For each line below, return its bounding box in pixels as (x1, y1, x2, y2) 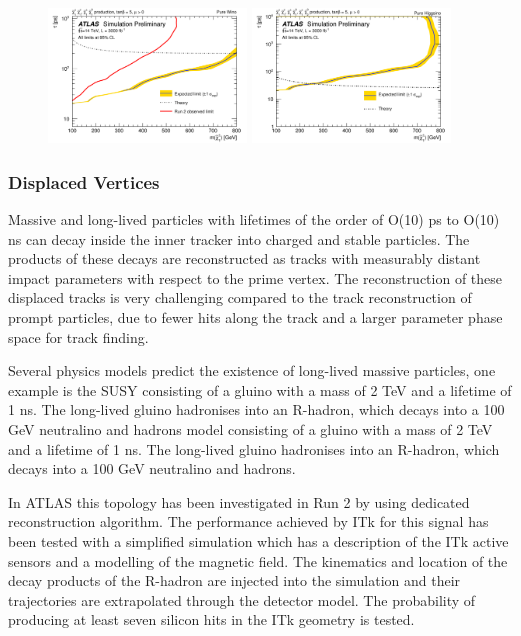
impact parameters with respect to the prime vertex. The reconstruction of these (8, 267, 503, 288)
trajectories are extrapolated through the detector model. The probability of (8, 589, 476, 610)
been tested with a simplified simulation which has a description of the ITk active (8, 530, 509, 551)
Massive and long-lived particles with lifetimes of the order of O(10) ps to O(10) (8, 209, 500, 230)
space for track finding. (8, 326, 149, 347)
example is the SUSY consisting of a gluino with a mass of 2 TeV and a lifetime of (8, 379, 512, 400)
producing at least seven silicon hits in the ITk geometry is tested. (8, 609, 415, 630)
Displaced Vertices (8, 169, 160, 194)
